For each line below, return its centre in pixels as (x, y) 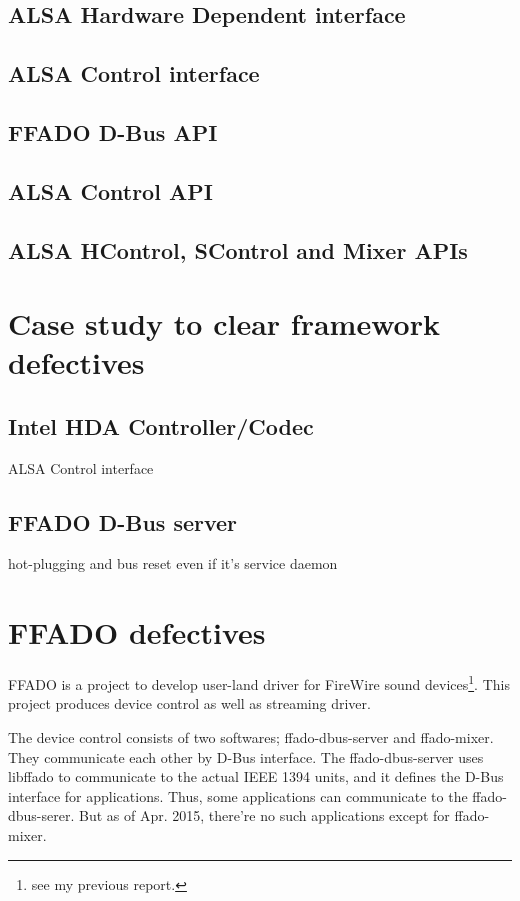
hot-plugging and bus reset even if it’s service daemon (173, 563)
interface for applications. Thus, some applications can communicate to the (238, 795)
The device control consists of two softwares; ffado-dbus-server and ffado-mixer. (251, 737)
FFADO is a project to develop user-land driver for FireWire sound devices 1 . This (259, 682)
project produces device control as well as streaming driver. (189, 703)
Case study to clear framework (224, 323)
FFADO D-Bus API (113, 131)
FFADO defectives (137, 632)
